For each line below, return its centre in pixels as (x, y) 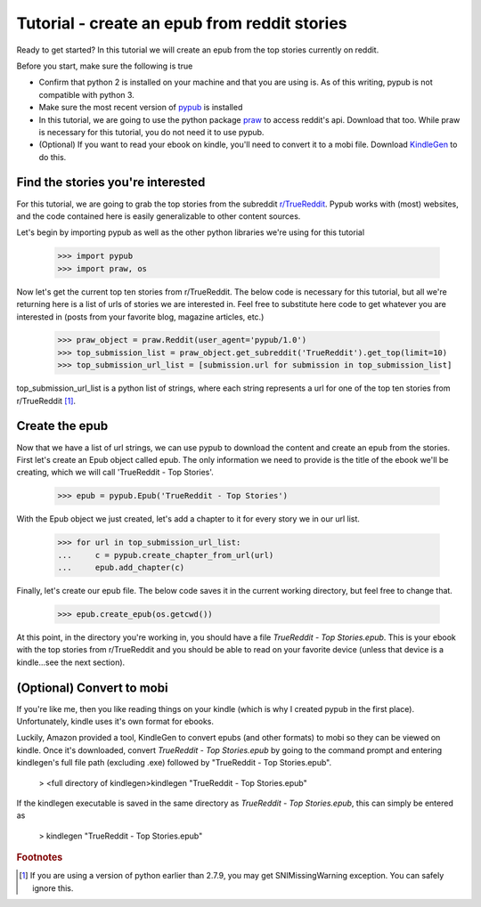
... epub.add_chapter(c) (121, 568)
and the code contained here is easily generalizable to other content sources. (159, 216)
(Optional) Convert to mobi (92, 688)
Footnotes (40, 857)
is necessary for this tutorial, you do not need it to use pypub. (151, 132)
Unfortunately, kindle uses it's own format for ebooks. (115, 722)
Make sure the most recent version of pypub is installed (141, 108)
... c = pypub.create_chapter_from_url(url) (166, 555)
